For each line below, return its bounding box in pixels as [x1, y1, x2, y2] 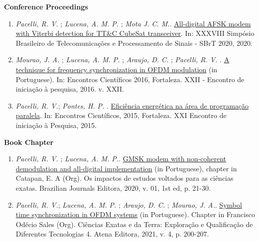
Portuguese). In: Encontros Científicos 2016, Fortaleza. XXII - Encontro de [15, 74, 245, 84]
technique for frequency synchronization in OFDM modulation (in [15, 64, 218, 74]
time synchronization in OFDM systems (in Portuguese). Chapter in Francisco [15, 209, 255, 220]
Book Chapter [4, 136, 54, 147]
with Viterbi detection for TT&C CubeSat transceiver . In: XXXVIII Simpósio [15, 28, 255, 38]
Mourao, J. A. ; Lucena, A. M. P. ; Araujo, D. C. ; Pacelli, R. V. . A [15, 54, 230, 65]
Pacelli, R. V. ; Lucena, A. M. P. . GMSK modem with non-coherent [15, 153, 227, 164]
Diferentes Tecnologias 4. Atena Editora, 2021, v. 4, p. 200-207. [15, 229, 209, 239]
